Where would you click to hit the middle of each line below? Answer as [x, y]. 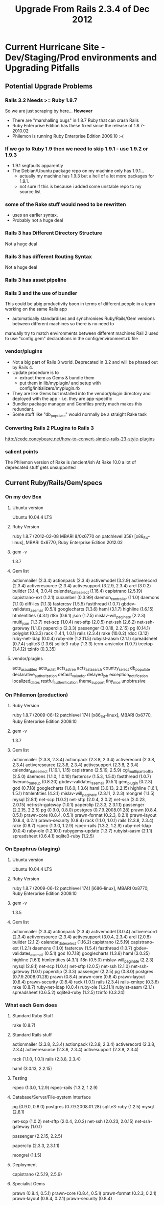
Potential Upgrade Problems [49, 86]
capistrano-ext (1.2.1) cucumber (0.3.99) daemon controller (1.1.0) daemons [86, 598]
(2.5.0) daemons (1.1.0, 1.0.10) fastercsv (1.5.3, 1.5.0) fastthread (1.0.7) [82, 776]
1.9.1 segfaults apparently [38, 166]
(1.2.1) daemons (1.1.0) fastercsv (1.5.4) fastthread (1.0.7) [76, 948]
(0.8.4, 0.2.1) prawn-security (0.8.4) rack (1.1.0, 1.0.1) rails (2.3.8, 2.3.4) [83, 820]
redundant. [23, 409]
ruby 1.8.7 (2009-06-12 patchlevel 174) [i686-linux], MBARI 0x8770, [80, 888]
